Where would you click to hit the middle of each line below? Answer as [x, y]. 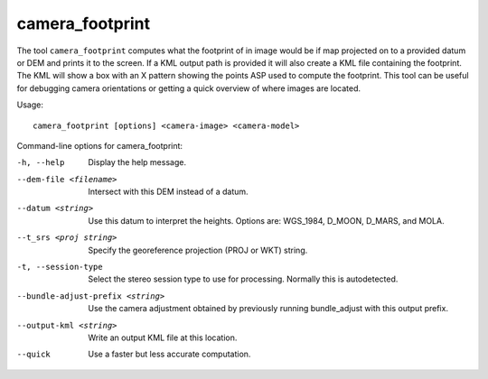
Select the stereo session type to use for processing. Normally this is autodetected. [243, 279]
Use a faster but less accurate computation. [169, 354]
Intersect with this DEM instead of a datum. [168, 192]
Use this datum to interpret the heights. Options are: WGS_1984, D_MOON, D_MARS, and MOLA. [266, 220]
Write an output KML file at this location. [163, 337]
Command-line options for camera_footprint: [100, 145]
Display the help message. [137, 162]
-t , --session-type [60, 267]
